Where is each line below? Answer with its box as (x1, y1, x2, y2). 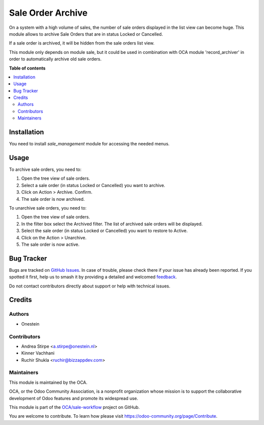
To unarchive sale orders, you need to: (9, 205, 87, 211)
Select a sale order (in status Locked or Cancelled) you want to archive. (21, 182, 166, 188)
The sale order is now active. (21, 241, 80, 247)
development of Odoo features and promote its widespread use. (9, 395, 138, 401)
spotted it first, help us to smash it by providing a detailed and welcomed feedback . (9, 274, 177, 280)
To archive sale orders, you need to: (9, 166, 82, 172)
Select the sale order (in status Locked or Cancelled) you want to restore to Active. (21, 228, 188, 234)
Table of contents (9, 65, 46, 71)
